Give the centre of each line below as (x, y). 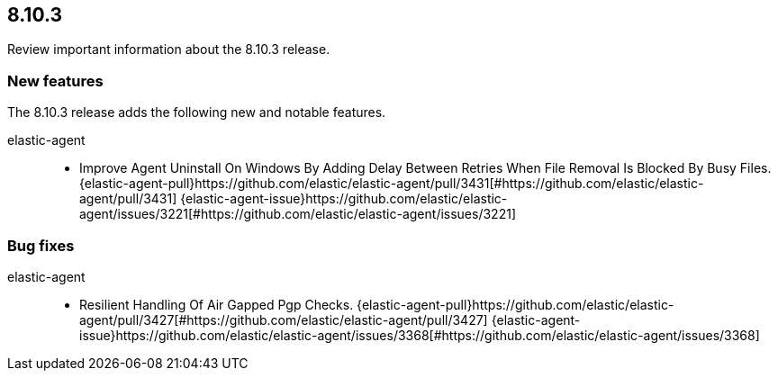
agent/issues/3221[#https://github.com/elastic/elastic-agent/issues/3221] (298, 214)
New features (55, 81)
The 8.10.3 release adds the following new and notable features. (197, 112)
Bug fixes (41, 245)
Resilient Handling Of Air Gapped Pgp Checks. (217, 304)
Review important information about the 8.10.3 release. (169, 49)
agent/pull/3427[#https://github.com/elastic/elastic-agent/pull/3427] (284, 319)
